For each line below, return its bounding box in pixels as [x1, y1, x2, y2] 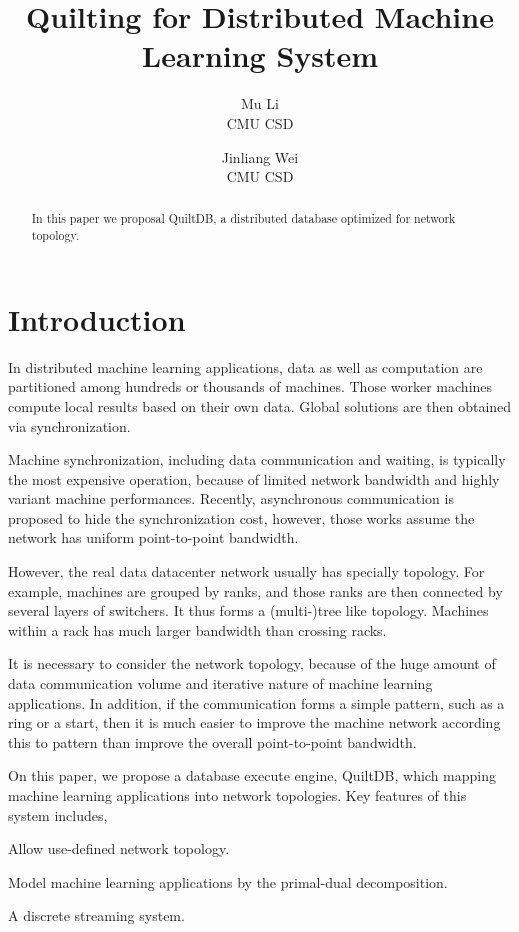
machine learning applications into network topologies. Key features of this [8, 785, 467, 806]
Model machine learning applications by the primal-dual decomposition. [8, 871, 448, 892]
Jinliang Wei [221, 146, 299, 167]
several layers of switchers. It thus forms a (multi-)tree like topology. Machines [8, 600, 489, 621]
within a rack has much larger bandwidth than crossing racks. [8, 619, 387, 640]
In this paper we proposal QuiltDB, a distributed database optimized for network [31, 210, 456, 227]
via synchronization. [8, 415, 131, 436]
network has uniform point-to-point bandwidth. [8, 527, 299, 548]
